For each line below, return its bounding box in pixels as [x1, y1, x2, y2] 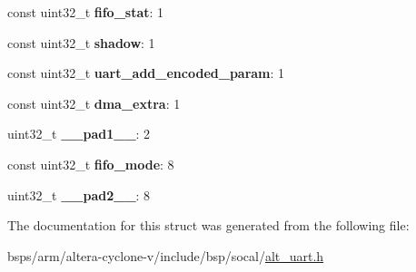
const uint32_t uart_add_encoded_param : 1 [7, 63, 285, 83]
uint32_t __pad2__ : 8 [7, 185, 151, 204]
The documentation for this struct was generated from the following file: [7, 216, 410, 235]
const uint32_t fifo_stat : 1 [7, 3, 164, 21]
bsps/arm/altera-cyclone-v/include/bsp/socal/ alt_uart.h [7, 246, 324, 265]
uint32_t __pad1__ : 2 [7, 124, 151, 143]
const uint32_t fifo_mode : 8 [7, 154, 174, 173]
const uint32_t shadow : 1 [7, 33, 155, 52]
